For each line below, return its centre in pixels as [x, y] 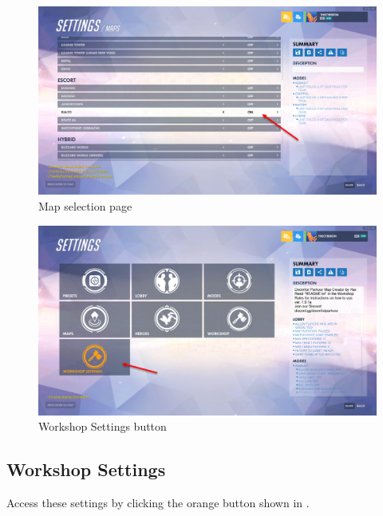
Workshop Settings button [103, 426]
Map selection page [85, 206]
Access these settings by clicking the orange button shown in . [158, 503]
